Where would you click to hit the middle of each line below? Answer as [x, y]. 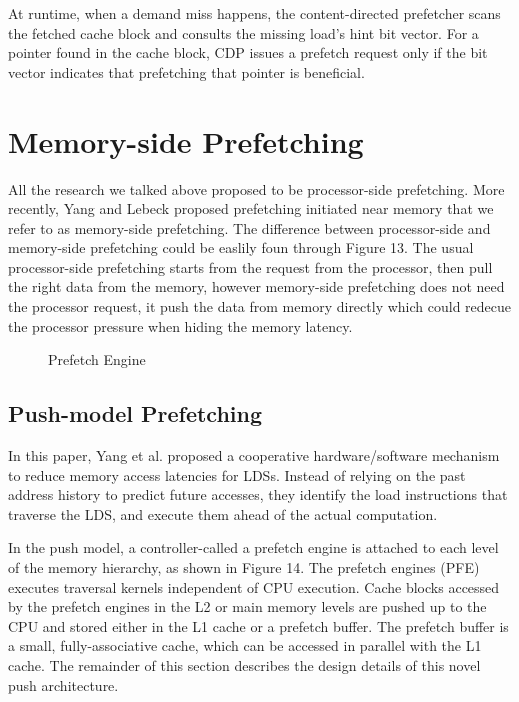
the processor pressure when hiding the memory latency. [180, 325]
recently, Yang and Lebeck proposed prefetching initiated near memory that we [251, 208]
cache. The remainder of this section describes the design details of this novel [244, 664]
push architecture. [63, 684]
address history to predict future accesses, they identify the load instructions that [258, 494]
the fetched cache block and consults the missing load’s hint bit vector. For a [243, 32]
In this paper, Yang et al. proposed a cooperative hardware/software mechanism [254, 455]
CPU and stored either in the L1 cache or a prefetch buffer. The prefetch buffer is [258, 625]
